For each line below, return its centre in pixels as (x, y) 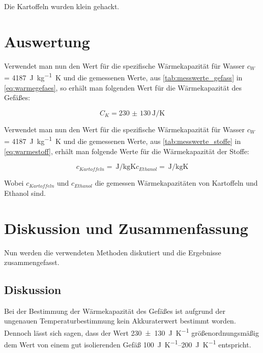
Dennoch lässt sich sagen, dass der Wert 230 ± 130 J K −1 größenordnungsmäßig (131, 332)
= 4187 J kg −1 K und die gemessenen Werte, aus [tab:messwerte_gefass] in (123, 77)
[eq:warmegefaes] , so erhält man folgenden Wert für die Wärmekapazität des (123, 87)
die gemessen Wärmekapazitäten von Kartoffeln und (176, 183)
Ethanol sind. (25, 193)
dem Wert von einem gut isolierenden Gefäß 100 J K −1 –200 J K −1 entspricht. (128, 344)
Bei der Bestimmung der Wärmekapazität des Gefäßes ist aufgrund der (115, 311)
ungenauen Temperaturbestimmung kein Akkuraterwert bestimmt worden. (120, 321)
